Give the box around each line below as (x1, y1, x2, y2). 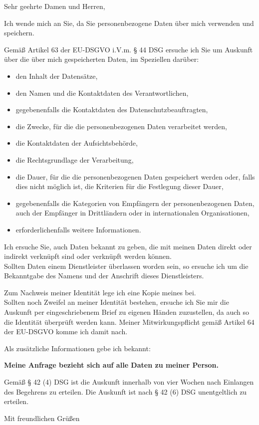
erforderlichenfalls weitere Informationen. (15, 224, 141, 234)
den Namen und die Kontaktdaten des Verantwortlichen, (15, 87, 189, 98)
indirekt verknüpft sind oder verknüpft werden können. (4, 251, 172, 261)
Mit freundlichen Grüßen (4, 413, 80, 423)
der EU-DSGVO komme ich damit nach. (4, 326, 128, 337)
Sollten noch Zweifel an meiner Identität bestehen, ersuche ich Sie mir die (4, 297, 229, 307)
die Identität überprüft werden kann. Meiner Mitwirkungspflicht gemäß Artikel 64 (4, 316, 255, 327)
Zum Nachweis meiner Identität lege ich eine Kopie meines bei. (4, 287, 196, 297)
